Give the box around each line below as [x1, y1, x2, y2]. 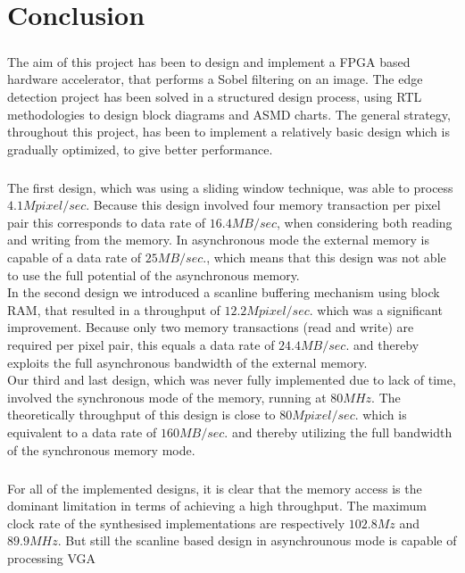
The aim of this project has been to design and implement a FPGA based [7, 52, 411, 71]
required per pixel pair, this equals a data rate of [7, 336, 275, 354]
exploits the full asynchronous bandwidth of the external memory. [7, 353, 368, 371]
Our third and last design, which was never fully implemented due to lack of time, [7, 370, 456, 389]
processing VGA [7, 548, 96, 567]
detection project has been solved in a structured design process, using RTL [7, 87, 422, 105]
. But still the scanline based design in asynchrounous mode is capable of [57, 531, 457, 550]
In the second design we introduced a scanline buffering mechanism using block [7, 283, 440, 302]
